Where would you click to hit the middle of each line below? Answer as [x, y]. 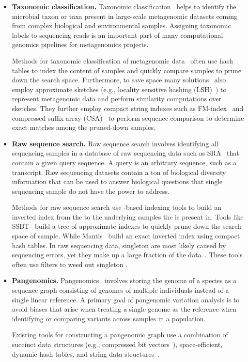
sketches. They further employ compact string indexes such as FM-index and [128, 108]
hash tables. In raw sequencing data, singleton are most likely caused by [119, 245]
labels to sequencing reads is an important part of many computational [117, 35]
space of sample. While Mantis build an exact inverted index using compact [126, 236]
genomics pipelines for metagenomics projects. [80, 44]
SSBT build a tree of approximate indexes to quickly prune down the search [126, 226]
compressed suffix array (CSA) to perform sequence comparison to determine [128, 118]
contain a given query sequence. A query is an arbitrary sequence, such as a [124, 162]
